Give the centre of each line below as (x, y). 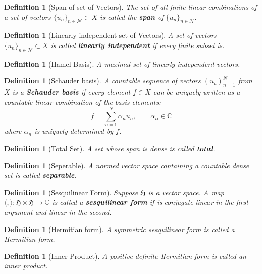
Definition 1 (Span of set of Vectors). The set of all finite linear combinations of (130, 7)
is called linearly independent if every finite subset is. (138, 45)
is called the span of (132, 16)
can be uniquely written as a (197, 92)
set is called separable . (40, 175)
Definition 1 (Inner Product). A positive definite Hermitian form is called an (125, 256)
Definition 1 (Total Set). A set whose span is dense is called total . (110, 148)
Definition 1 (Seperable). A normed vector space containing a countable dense (127, 165)
